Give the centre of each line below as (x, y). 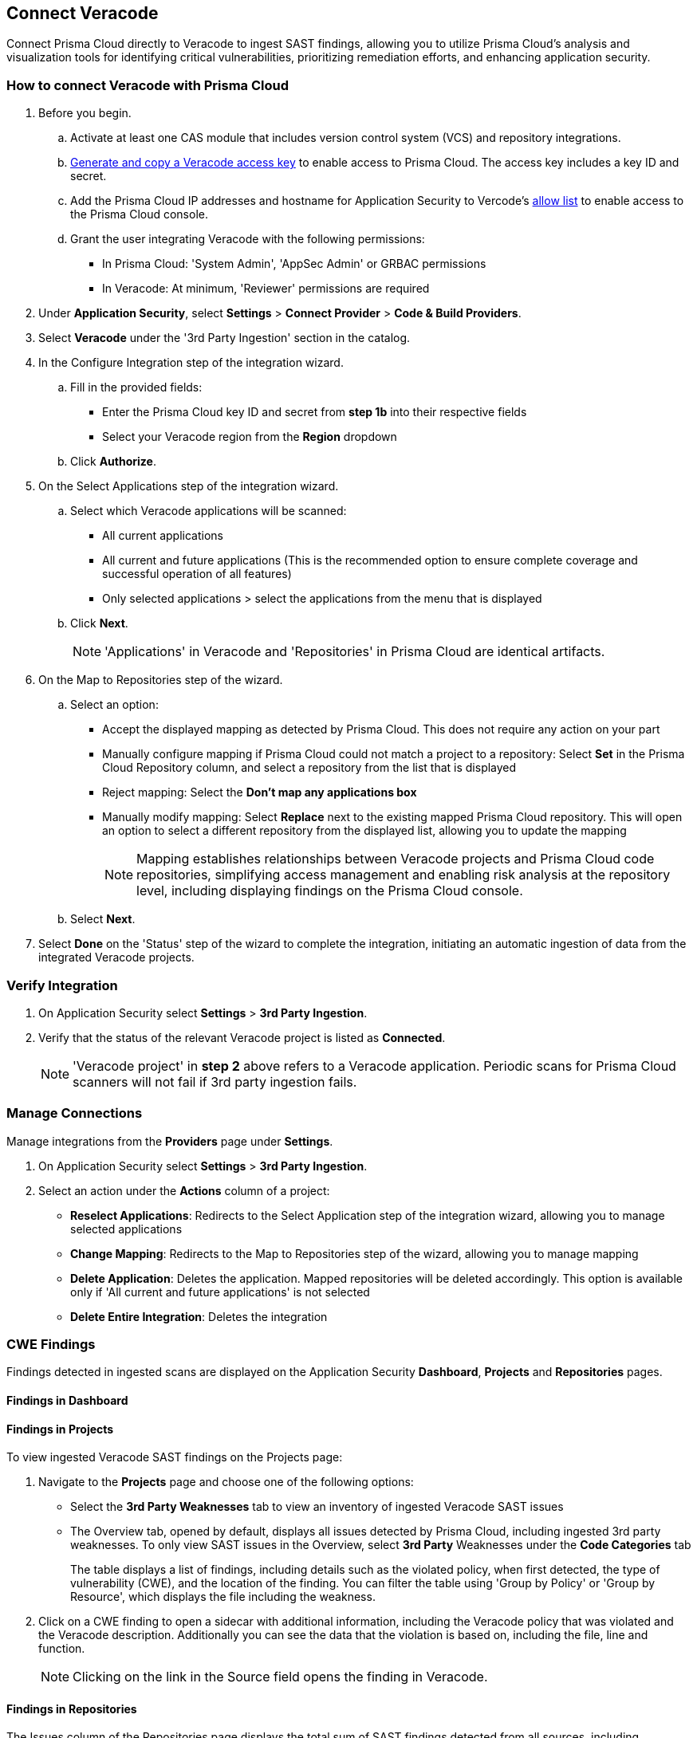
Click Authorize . (113, 462)
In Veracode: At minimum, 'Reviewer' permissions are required (266, 289)
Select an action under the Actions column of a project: (184, 1190)
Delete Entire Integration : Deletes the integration (199, 1316)
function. (62, 1649)
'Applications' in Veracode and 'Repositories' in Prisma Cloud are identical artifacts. (355, 652)
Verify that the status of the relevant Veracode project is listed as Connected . (242, 1037)
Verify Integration (62, 985)
